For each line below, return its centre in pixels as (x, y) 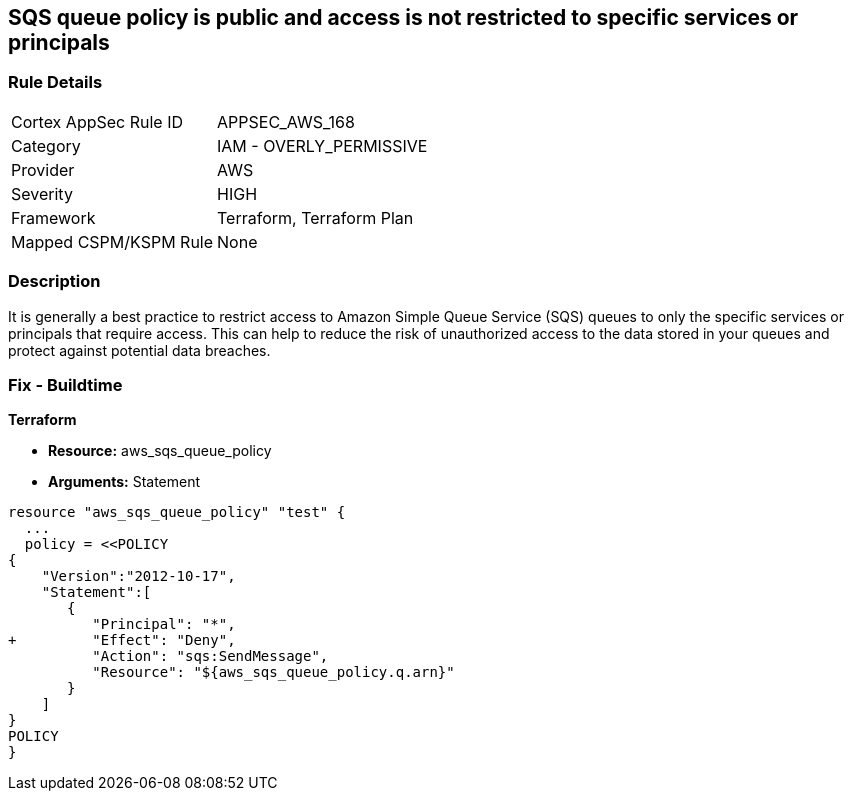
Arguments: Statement (124, 482)
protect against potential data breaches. (139, 350)
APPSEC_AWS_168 (286, 121)
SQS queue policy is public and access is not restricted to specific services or (403, 17)
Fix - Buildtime (65, 384)
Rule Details (55, 82)
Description (54, 281)
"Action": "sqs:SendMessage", (210, 656)
